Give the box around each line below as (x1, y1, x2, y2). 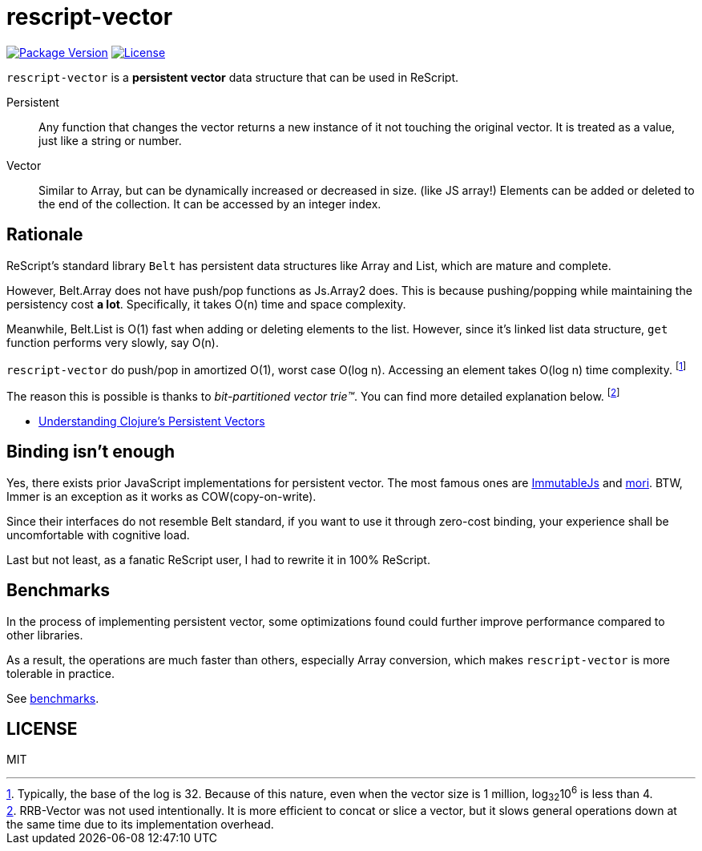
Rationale (6, 224, 83, 245)
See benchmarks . (6, 691, 99, 705)
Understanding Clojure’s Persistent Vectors (38, 413, 265, 428)
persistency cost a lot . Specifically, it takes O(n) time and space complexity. (6, 296, 406, 311)
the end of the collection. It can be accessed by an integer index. (38, 196, 381, 211)
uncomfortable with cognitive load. (6, 527, 190, 542)
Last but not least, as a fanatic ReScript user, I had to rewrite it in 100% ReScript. (6, 552, 430, 567)
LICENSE (6, 719, 78, 740)
